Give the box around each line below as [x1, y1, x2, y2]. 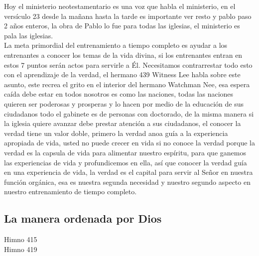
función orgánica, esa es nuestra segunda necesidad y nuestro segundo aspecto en [4, 176, 251, 187]
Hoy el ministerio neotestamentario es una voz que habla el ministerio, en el [4, 1, 236, 11]
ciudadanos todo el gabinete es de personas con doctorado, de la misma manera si [4, 108, 254, 119]
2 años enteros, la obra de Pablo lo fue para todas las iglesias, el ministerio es [4, 20, 240, 31]
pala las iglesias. [4, 30, 53, 40]
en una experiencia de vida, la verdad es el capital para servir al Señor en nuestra [4, 167, 253, 177]
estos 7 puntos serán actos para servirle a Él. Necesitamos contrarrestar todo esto [4, 59, 253, 70]
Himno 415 [4, 234, 37, 245]
